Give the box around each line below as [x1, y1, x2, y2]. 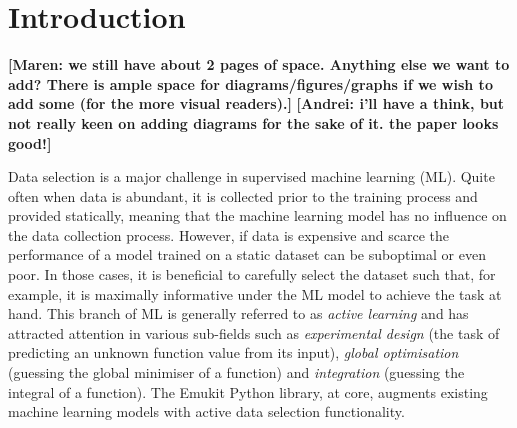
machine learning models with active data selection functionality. [8, 401, 405, 422]
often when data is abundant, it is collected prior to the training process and [8, 185, 478, 206]
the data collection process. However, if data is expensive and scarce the [8, 224, 450, 245]
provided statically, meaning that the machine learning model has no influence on [8, 205, 507, 226]
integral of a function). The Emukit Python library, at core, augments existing [8, 381, 488, 402]
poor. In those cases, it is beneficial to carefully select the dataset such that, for [8, 264, 496, 285]
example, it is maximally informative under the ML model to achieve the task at [8, 283, 502, 304]
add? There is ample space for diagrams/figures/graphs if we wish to [8, 73, 493, 94]
